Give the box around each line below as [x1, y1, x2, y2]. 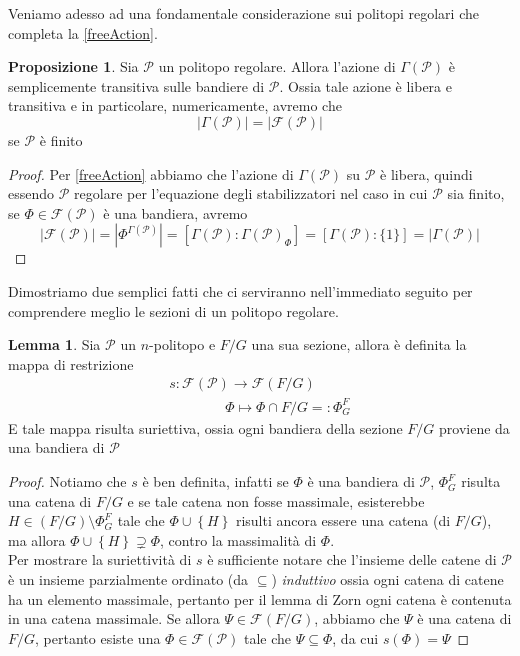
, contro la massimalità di [160, 529, 317, 550]
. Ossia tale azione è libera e [279, 75, 452, 96]
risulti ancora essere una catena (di [235, 510, 451, 531]
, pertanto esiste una [35, 627, 161, 648]
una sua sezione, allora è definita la [251, 334, 467, 355]
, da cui [332, 627, 379, 648]
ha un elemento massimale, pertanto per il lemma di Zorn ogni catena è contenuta [8, 588, 512, 609]
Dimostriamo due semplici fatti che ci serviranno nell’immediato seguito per [8, 280, 473, 301]
